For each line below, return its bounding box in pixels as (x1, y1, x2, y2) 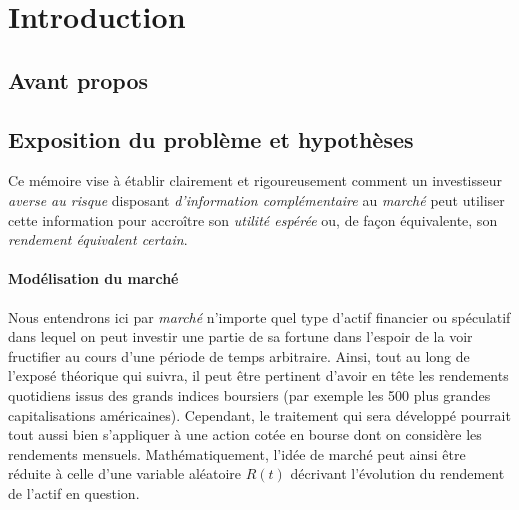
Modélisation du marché (8, 268, 179, 289)
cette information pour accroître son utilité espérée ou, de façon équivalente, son (8, 209, 498, 230)
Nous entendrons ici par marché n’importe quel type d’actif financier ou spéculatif (8, 306, 511, 327)
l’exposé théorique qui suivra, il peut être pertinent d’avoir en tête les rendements (8, 365, 509, 386)
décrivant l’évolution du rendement (290, 463, 505, 484)
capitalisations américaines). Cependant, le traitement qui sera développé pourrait (8, 404, 511, 425)
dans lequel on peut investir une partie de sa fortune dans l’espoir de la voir (8, 326, 473, 347)
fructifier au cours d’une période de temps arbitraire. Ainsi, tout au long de (8, 345, 470, 366)
